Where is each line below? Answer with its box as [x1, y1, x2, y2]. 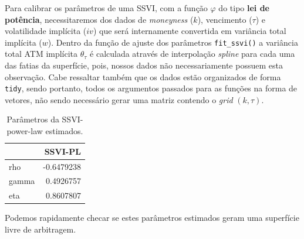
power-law [6, 125, 43, 137]
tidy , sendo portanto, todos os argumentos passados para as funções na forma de [5, 82, 298, 94]
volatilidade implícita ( [5, 25, 87, 37]
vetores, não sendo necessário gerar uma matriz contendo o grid [5, 93, 233, 105]
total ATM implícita [5, 47, 78, 60]
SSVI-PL [44, 145, 81, 157]
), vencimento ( [197, 13, 252, 25]
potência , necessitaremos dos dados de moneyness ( [5, 13, 194, 25]
